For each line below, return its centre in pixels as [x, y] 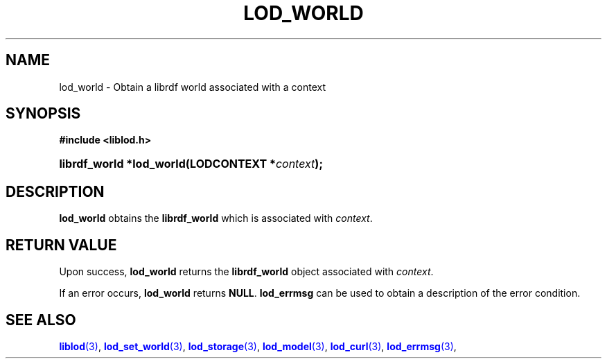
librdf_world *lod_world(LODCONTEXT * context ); [191, 164]
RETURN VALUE [61, 245]
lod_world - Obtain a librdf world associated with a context [193, 87]
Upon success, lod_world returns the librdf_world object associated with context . [246, 272]
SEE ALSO [41, 320]
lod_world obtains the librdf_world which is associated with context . [216, 218]
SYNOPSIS [43, 114]
